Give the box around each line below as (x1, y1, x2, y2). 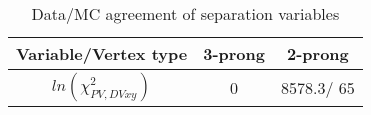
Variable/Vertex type (16, 42, 188, 65)
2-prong (287, 42, 349, 65)
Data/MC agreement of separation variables (31, 2, 340, 25)
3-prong (203, 42, 265, 65)
